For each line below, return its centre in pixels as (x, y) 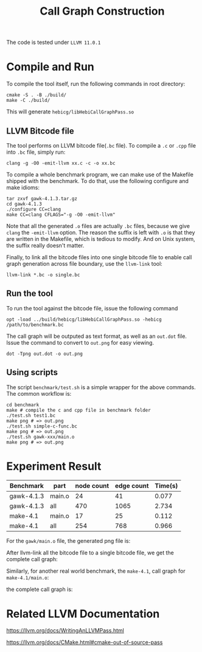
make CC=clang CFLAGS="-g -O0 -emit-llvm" (61, 215)
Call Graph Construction (102, 11)
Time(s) (166, 485)
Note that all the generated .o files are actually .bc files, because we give (98, 226)
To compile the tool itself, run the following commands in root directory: (96, 84)
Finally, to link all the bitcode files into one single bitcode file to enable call (99, 257)
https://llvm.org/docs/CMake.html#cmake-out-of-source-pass (85, 642)
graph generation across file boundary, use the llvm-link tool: (84, 263)
